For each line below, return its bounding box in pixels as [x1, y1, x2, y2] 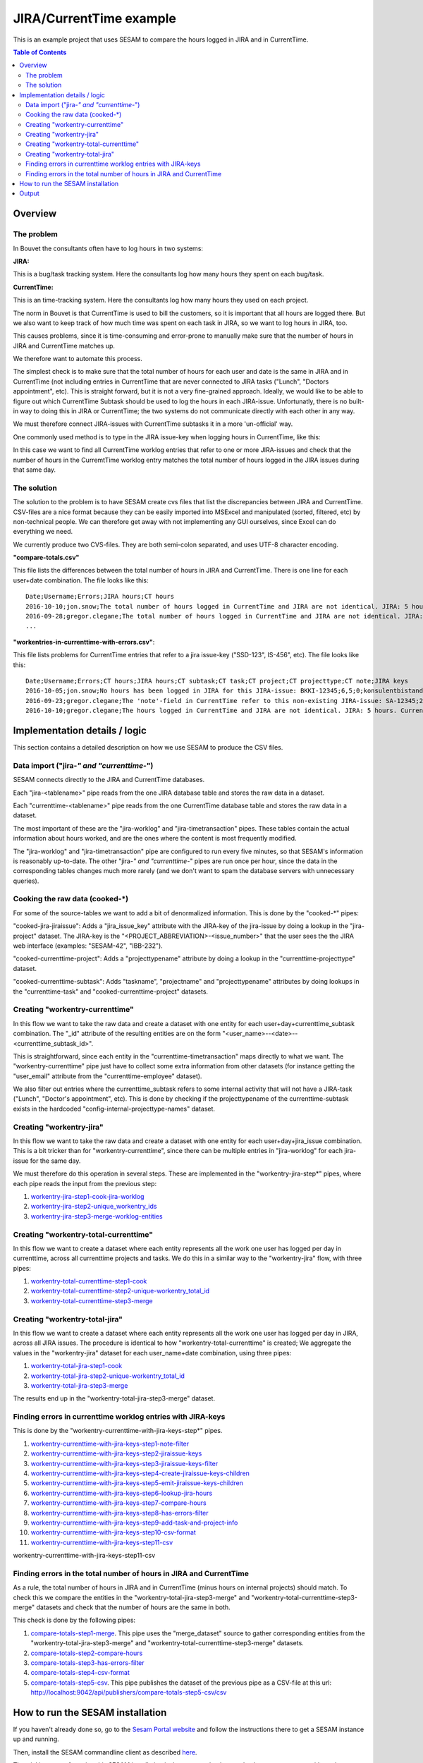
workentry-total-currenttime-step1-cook [30, 1277, 147, 1286]
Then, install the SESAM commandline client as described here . [13, 1747, 197, 1756]
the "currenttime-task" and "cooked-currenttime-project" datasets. [13, 987, 208, 996]
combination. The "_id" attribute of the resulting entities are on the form [13, 1030, 221, 1038]
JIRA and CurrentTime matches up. [13, 341, 116, 350]
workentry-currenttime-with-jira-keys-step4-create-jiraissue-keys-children [30, 1469, 250, 1477]
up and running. [13, 1735, 59, 1743]
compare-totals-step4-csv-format [30, 1669, 130, 1677]
